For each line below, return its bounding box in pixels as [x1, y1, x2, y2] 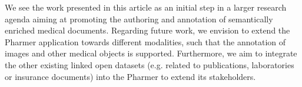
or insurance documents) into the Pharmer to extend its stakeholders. [5, 70, 256, 82]
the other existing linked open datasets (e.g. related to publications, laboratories [5, 58, 294, 71]
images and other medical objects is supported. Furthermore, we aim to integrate [5, 47, 297, 59]
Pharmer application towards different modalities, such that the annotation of [5, 35, 286, 48]
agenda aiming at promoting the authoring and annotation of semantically [5, 12, 273, 25]
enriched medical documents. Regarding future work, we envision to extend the [5, 24, 290, 36]
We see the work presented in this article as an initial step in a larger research [5, 1, 287, 13]
